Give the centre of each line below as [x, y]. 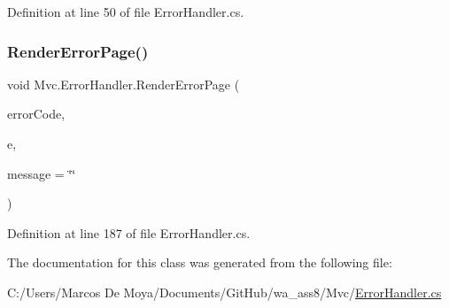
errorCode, [36, 114]
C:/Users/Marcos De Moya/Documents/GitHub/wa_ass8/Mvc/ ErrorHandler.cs [224, 292]
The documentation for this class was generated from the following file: [200, 262]
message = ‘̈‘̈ [42, 173]
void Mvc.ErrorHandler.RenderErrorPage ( [124, 84]
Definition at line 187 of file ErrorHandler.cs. [129, 232]
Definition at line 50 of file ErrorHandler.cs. [126, 12]
